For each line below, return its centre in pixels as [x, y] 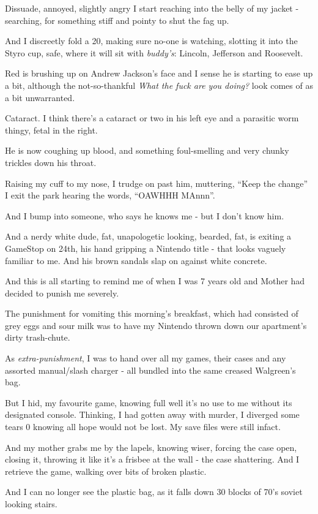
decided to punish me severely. [62, 293]
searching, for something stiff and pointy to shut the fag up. [117, 20]
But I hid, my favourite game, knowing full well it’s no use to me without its [149, 402]
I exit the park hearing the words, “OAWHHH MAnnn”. [110, 195]
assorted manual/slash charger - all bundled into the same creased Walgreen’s [150, 370]
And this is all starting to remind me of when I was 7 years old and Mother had [155, 281]
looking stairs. [31, 504]
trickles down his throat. [51, 162]
